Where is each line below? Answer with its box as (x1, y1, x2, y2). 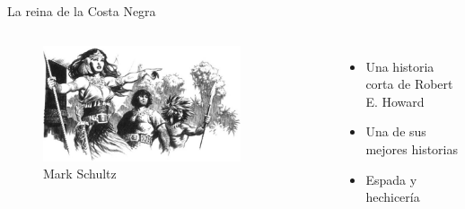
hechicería (365, 187, 420, 206)
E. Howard (365, 91, 425, 110)
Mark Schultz (43, 164, 117, 183)
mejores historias (365, 139, 458, 158)
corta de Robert (365, 74, 453, 93)
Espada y (365, 170, 417, 188)
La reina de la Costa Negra (7, 2, 156, 20)
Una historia (365, 57, 434, 75)
